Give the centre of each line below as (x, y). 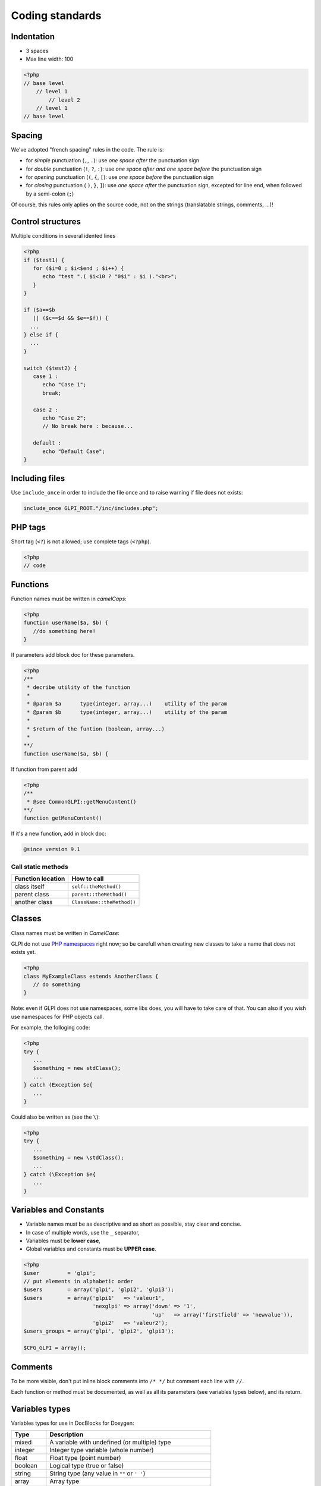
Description (66, 1434)
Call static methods (40, 867)
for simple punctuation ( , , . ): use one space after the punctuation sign (112, 160)
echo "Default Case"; (74, 451)
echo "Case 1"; (64, 385)
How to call (88, 879)
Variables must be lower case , (63, 1241)
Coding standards (56, 15)
